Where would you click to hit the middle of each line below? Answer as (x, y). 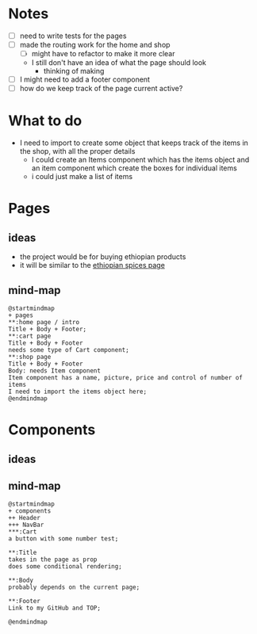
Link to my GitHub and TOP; (55, 608)
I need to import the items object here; (78, 391)
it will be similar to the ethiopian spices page (92, 265)
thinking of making (74, 71)
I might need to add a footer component (85, 79)
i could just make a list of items (82, 177)
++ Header (25, 518)
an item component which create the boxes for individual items (134, 168)
